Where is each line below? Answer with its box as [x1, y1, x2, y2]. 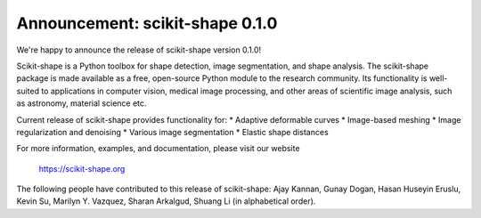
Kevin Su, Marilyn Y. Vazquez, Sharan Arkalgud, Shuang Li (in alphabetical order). [16, 196, 316, 206]
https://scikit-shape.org [38, 163, 126, 174]
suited [16, 85, 40, 96]
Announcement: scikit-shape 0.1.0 [16, 13, 278, 33]
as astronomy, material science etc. [16, 98, 147, 109]
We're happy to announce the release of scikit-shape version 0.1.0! [16, 44, 262, 55]
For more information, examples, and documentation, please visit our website [16, 143, 300, 154]
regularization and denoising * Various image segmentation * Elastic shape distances [16, 126, 329, 137]
